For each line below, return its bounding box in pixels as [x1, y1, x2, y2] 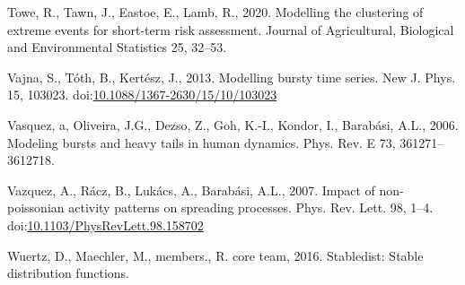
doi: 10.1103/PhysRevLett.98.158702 [7, 215, 204, 234]
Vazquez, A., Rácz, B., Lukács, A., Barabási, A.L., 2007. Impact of [7, 180, 375, 199]
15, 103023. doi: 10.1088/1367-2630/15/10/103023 [7, 85, 277, 104]
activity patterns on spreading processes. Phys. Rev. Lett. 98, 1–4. [68, 198, 434, 217]
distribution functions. [7, 263, 129, 282]
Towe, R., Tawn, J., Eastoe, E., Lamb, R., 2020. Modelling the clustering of [7, 3, 424, 21]
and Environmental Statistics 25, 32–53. [7, 38, 227, 56]
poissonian [7, 198, 65, 217]
